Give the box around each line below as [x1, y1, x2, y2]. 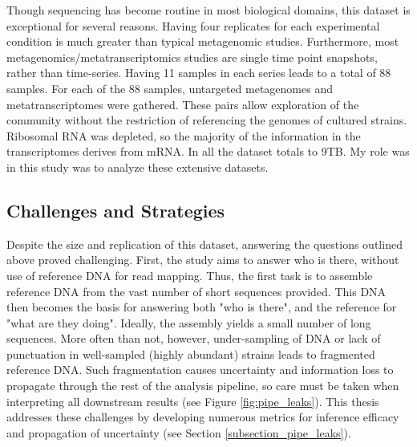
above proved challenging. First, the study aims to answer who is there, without [6, 251, 399, 268]
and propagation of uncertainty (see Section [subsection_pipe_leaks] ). [6, 424, 351, 441]
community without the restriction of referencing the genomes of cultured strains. [6, 112, 407, 128]
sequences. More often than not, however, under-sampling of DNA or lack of [6, 330, 381, 347]
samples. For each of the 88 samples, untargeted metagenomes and [6, 79, 333, 96]
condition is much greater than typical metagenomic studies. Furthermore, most [6, 33, 399, 50]
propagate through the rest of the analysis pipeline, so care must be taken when [6, 377, 399, 394]
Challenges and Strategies [6, 197, 225, 222]
